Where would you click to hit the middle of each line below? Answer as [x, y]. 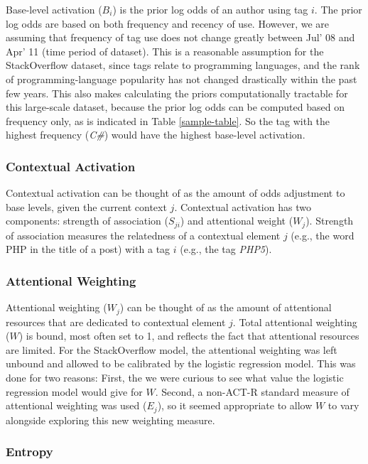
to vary [343, 405]
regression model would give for [74, 391]
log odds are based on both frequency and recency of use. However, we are [167, 23]
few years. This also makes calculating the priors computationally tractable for [177, 93]
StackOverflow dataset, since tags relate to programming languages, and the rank [183, 65]
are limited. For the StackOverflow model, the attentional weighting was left [172, 349]
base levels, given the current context [86, 206]
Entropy [29, 452]
